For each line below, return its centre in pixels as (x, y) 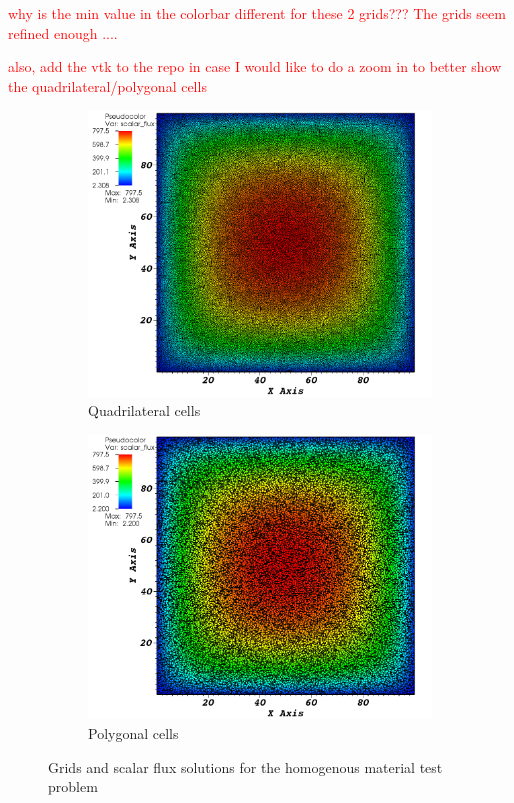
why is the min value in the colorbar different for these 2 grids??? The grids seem (257, 13)
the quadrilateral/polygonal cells (107, 85)
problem (73, 786)
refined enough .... (63, 32)
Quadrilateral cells (144, 410)
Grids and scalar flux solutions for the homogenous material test (245, 766)
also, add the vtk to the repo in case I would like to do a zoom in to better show (255, 66)
